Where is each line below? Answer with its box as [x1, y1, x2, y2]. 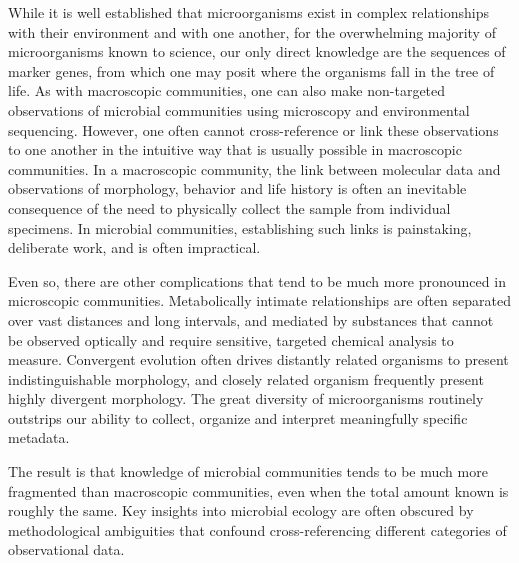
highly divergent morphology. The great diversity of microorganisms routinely [8, 388, 484, 409]
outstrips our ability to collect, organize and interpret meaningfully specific [8, 407, 468, 428]
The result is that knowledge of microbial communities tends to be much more [8, 461, 488, 482]
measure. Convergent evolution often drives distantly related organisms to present [8, 349, 509, 370]
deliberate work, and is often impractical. [8, 237, 261, 258]
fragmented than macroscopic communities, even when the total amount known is [8, 480, 509, 501]
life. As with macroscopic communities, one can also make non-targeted [8, 80, 446, 101]
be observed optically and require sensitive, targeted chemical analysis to [8, 329, 454, 350]
